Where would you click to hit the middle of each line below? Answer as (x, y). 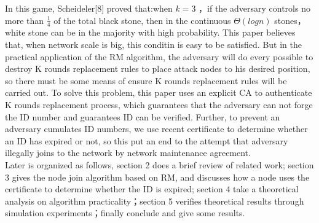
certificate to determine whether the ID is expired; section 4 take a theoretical (152, 189)
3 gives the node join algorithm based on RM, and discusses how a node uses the (157, 177)
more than (25, 20)
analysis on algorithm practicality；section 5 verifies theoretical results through (155, 201)
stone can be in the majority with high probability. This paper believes (162, 32)
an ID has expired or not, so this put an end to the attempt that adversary (147, 140)
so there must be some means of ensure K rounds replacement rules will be (146, 80)
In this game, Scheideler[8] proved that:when (89, 8)
